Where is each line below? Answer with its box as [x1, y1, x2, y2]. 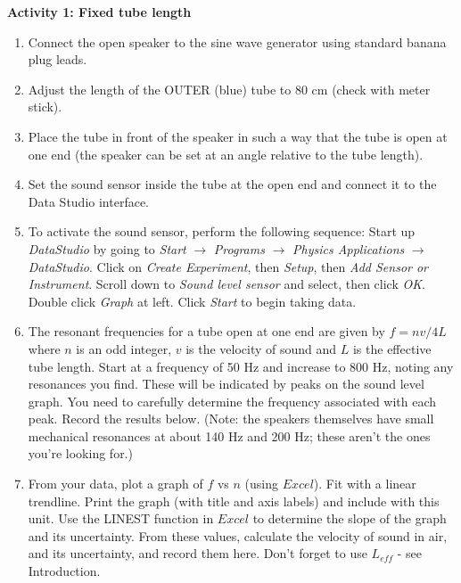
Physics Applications [292, 239, 405, 258]
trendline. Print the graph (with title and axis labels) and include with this [28, 491, 440, 510]
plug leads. [28, 50, 87, 69]
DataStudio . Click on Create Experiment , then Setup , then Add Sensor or [28, 257, 429, 275]
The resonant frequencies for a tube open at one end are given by [28, 322, 385, 341]
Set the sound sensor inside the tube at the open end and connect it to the [28, 175, 437, 193]
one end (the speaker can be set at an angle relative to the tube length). [28, 144, 424, 163]
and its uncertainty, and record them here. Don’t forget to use [28, 544, 367, 562]
